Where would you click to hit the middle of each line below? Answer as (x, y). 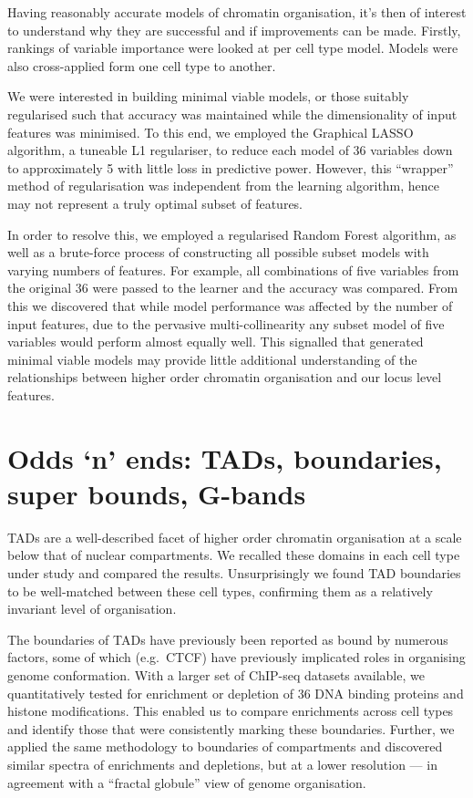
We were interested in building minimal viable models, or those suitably (208, 96)
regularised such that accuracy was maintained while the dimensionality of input (232, 114)
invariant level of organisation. (92, 609)
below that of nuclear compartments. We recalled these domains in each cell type (234, 555)
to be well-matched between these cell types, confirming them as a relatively (220, 591)
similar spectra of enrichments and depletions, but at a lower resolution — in (222, 764)
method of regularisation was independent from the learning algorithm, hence (224, 186)
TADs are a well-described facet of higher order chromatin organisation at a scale (235, 537)
